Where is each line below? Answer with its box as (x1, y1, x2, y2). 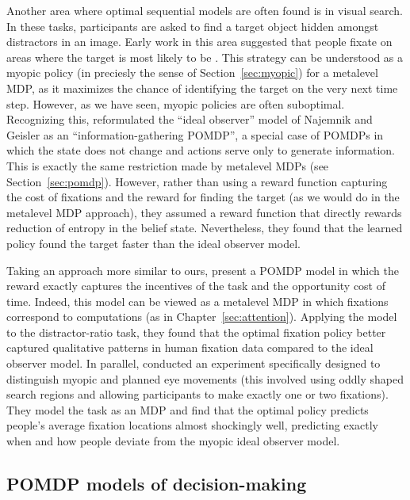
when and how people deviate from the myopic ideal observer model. (6, 433, 340, 449)
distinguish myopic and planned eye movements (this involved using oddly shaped (6, 370, 404, 387)
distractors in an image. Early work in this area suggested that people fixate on (6, 33, 393, 50)
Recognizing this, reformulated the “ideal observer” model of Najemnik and (6, 111, 373, 128)
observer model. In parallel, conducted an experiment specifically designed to (6, 355, 381, 372)
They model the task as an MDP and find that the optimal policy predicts (6, 401, 369, 418)
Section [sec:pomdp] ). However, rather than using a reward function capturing (6, 173, 388, 189)
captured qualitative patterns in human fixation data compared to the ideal (6, 339, 374, 356)
